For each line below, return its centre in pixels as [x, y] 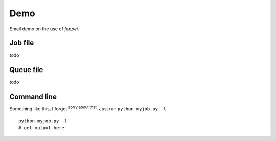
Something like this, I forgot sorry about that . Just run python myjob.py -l [88, 108]
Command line [33, 97]
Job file [22, 43]
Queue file [26, 70]
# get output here [42, 128]
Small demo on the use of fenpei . [44, 29]
